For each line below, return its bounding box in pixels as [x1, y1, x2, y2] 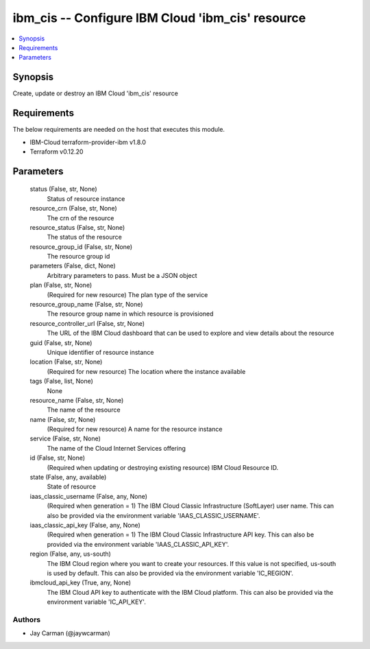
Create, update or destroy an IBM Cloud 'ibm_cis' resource [12, 89, 178, 97]
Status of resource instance [47, 194, 125, 202]
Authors [12, 615, 41, 624]
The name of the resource [47, 405, 121, 414]
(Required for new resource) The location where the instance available [47, 367, 246, 375]
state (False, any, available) [29, 473, 107, 482]
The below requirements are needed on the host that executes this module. [12, 126, 225, 134]
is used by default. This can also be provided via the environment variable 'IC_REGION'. [47, 569, 294, 577]
